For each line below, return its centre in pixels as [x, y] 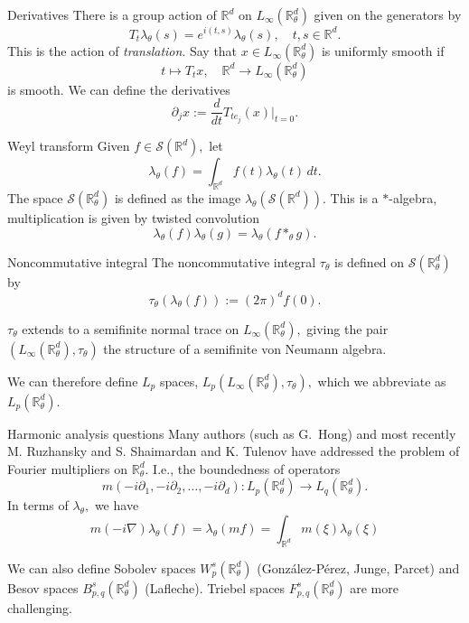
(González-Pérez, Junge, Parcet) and [358, 567]
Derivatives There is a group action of [112, 14]
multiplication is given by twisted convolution [134, 217]
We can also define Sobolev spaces [102, 567]
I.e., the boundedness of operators [247, 468]
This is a [354, 197]
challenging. [40, 607]
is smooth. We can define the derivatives [119, 89]
